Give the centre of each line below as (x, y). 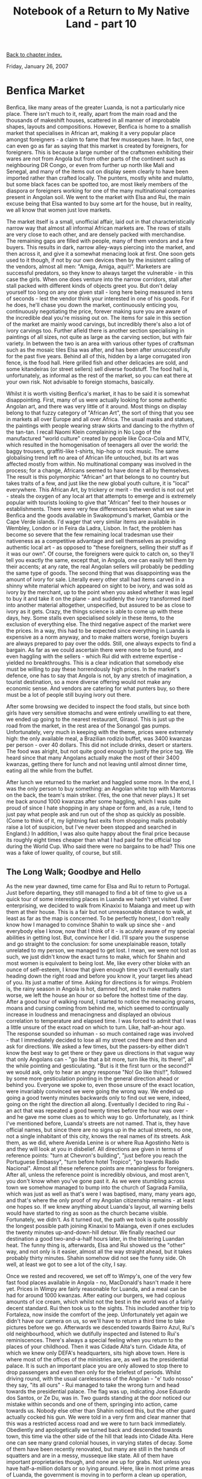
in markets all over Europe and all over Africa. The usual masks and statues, (100, 419)
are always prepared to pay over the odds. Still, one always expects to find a (101, 644)
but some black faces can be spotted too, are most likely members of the (97, 185)
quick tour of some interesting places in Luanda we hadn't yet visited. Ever (99, 899)
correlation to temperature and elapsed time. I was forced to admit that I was (101, 1021)
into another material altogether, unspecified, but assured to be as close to (99, 605)
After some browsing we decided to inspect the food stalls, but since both (98, 706)
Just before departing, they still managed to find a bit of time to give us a (97, 892)
